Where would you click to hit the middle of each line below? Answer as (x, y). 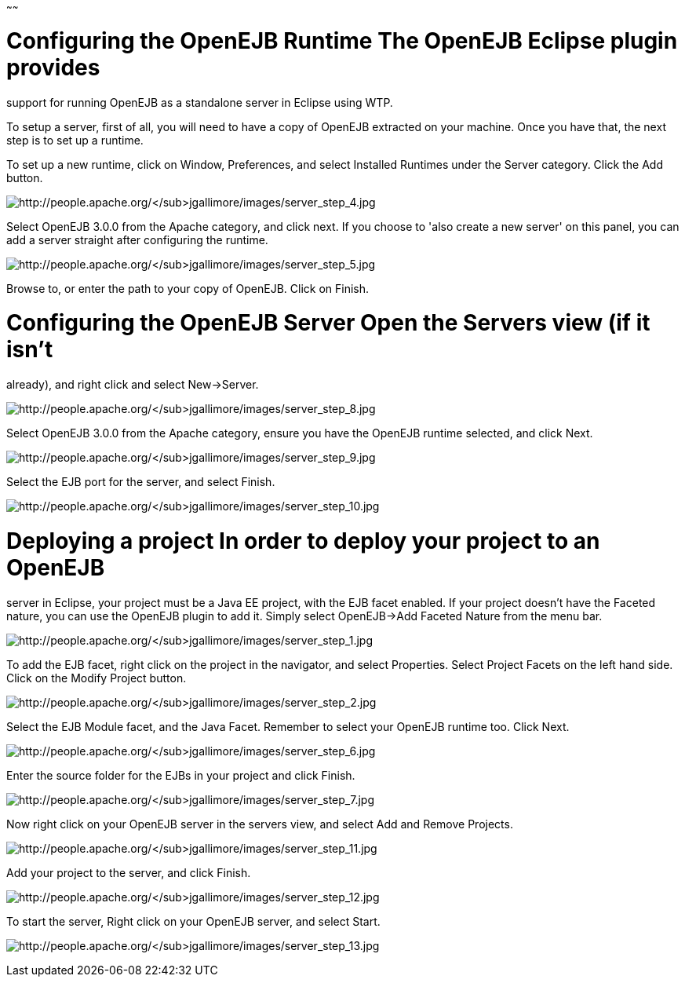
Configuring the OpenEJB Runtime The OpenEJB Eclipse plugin (342, 40)
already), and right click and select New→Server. (133, 384)
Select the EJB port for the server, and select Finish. (141, 482)
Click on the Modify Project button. (97, 678)
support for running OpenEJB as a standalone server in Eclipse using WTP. (200, 102)
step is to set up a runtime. (75, 140)
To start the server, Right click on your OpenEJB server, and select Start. (193, 921)
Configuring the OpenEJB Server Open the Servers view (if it (328, 323)
